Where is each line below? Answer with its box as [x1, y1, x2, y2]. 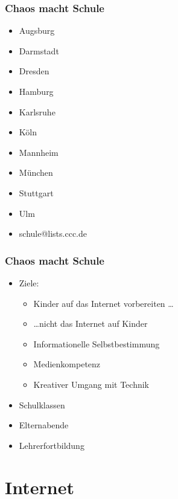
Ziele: [19, 276, 39, 289]
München [19, 166, 53, 179]
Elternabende [19, 419, 69, 431]
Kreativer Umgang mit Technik [33, 378, 150, 390]
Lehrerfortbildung [19, 439, 84, 451]
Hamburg [19, 85, 54, 97]
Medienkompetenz [33, 358, 101, 370]
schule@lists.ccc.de [19, 227, 87, 240]
